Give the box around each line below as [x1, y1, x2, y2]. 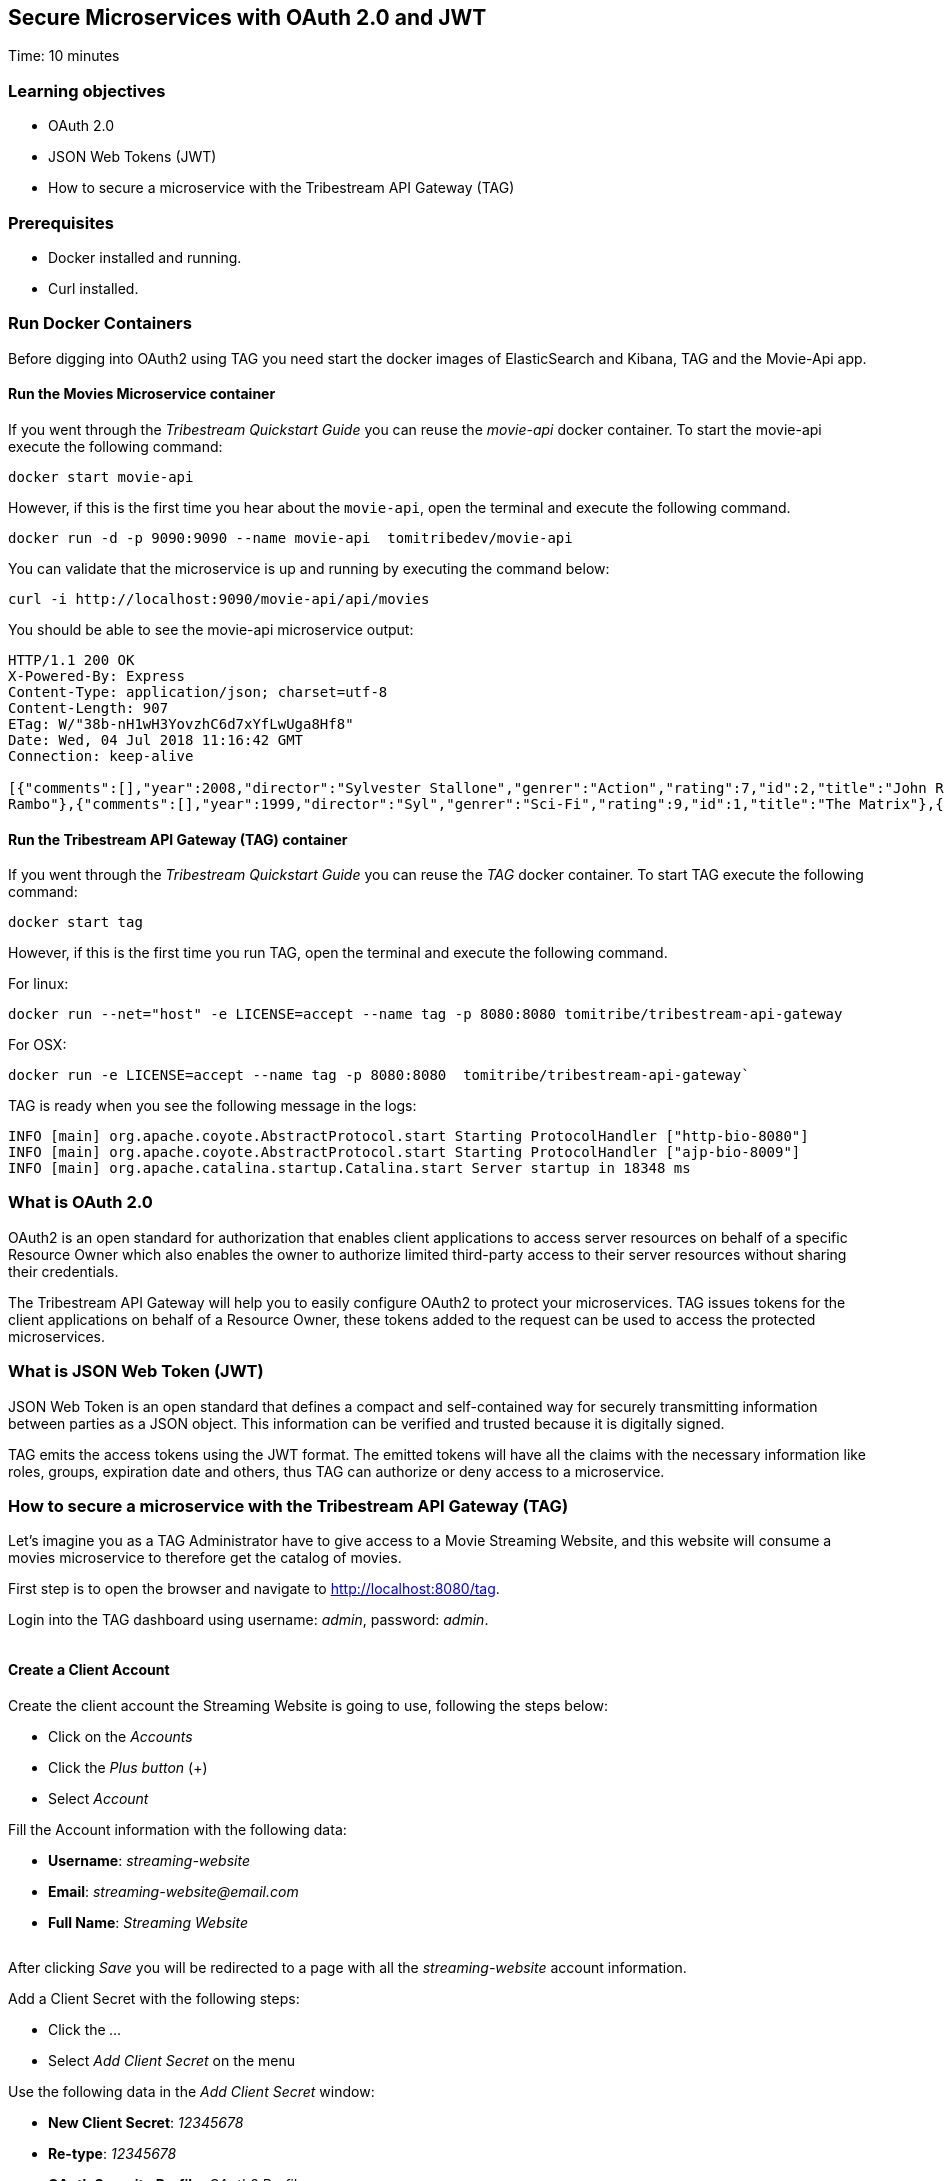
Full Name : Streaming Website [48, 1913, 249, 1931]
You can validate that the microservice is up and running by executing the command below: [8, 559, 610, 577]
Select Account [48, 1789, 149, 1807]
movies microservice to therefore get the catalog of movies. [8, 1549, 402, 1567]
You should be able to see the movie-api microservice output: [8, 620, 414, 638]
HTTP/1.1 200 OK [8, 651, 135, 668]
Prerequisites [8, 212, 114, 233]
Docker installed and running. [48, 248, 242, 266]
